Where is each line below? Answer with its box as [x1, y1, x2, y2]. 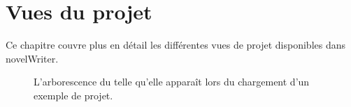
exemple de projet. [34, 88, 113, 102]
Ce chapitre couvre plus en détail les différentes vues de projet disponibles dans [6, 38, 346, 52]
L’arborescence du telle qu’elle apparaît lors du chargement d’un [34, 74, 310, 89]
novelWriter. [6, 51, 59, 65]
